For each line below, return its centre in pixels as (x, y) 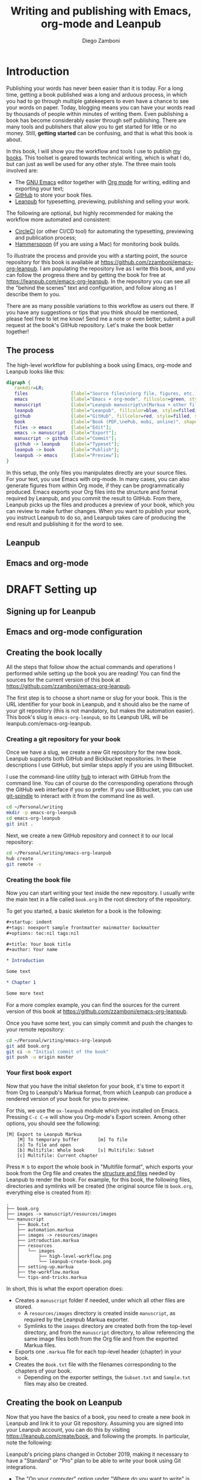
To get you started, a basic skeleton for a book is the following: (84, 911)
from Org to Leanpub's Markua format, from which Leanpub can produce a (99, 1092)
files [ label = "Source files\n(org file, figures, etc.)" (107, 394)
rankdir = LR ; (29, 388)
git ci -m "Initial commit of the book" (58, 1051)
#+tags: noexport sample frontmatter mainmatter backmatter (83, 928)
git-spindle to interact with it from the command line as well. (81, 796)
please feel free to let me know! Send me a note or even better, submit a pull (101, 319)
